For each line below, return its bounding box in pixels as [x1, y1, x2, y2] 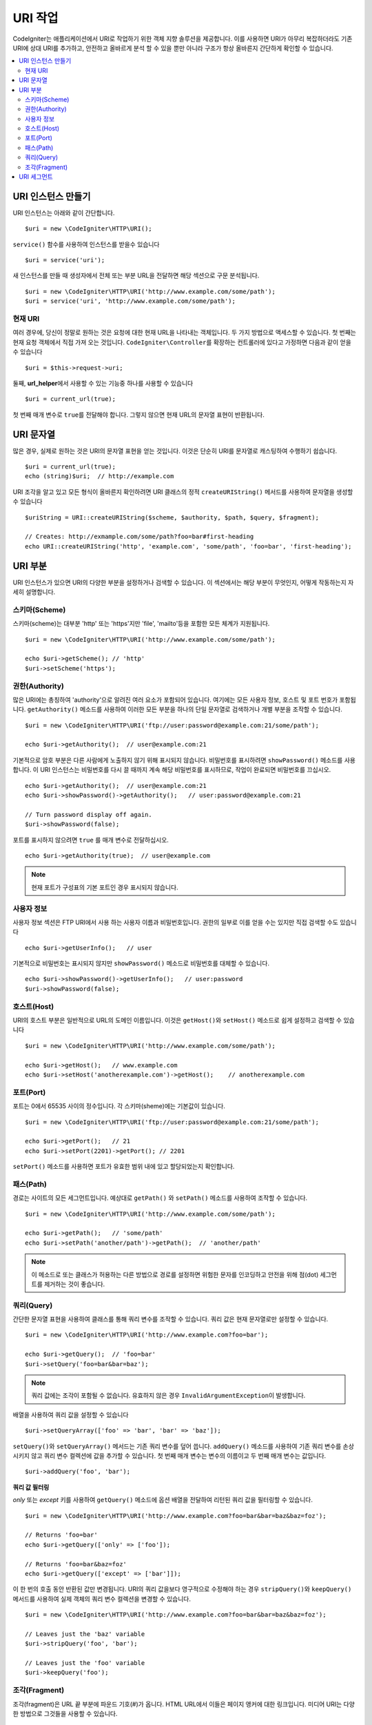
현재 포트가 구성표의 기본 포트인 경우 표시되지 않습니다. [31, 883, 178, 891]
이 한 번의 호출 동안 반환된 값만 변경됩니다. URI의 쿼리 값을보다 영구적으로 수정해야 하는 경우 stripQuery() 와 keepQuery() [12, 1585, 352, 1593]
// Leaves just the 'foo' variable [25, 1659, 145, 1667]
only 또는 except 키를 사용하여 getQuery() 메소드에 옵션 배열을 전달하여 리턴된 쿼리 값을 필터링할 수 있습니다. [12, 1496, 313, 1504]
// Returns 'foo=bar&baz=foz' [25, 1560, 127, 1568]
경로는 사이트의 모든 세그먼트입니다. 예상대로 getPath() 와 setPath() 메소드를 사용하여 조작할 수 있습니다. [12, 1194, 308, 1202]
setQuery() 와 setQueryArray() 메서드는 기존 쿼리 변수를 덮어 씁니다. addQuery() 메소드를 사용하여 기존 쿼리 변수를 [12, 1442, 342, 1450]
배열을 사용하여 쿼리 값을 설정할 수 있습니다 [12, 1410, 129, 1419]
